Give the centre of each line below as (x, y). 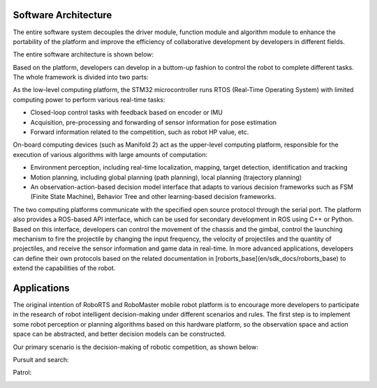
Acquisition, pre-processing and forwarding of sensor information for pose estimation (154, 122)
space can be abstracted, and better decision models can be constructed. (119, 334)
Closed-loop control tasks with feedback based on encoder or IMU (127, 112)
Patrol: (22, 373)
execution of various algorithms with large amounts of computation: (110, 154)
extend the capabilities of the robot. (64, 268)
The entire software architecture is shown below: (83, 54)
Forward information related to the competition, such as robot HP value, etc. (140, 132)
